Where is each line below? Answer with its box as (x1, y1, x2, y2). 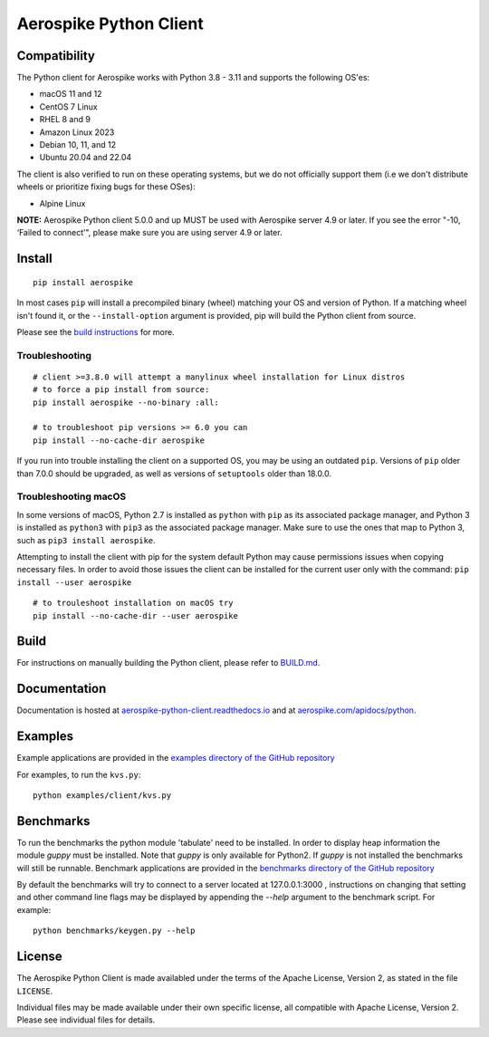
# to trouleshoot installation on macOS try (33, 598, 235, 609)
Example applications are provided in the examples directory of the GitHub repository (16, 753, 335, 763)
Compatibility (16, 48, 95, 63)
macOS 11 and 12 (39, 89, 102, 100)
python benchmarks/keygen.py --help (33, 926, 196, 936)
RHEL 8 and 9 (39, 114, 91, 125)
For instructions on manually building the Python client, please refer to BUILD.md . (16, 658, 321, 668)
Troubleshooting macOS (16, 490, 127, 503)
